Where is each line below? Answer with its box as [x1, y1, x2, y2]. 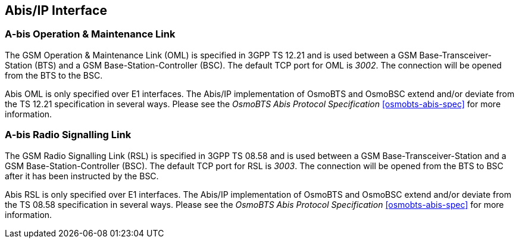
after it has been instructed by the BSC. [5, 170, 159, 181]
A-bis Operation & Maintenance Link [5, 28, 176, 40]
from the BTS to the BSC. [5, 70, 103, 80]
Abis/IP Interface [5, 3, 107, 18]
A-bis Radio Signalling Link [5, 129, 132, 141]
